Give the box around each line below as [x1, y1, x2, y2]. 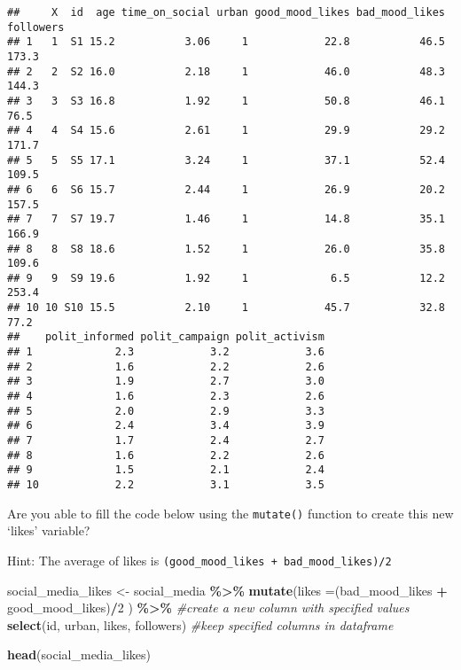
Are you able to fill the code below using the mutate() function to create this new [7, 503, 454, 522]
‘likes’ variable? [7, 521, 90, 540]
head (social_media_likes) [7, 645, 151, 664]
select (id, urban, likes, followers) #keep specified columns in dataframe [7, 615, 394, 634]
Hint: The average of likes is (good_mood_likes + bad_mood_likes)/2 [7, 550, 392, 569]
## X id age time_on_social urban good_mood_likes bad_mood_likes [7, 6, 445, 19]
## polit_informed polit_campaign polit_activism [7, 331, 324, 344]
